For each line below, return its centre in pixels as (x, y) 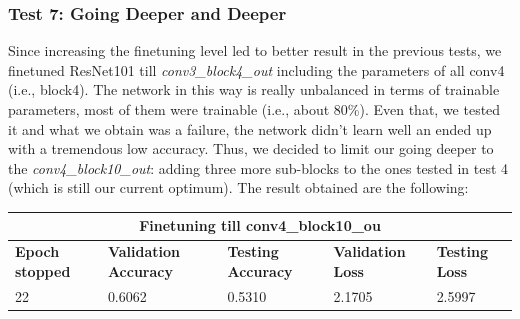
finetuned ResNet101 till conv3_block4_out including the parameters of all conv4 (256, 69)
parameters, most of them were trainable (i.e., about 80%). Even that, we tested (254, 109)
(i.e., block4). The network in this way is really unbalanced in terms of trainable (254, 89)
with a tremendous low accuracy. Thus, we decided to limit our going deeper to (251, 148)
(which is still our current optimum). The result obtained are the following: (238, 187)
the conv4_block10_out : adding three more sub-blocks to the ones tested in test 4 (258, 167)
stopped (43, 270)
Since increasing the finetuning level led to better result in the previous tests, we (255, 50)
